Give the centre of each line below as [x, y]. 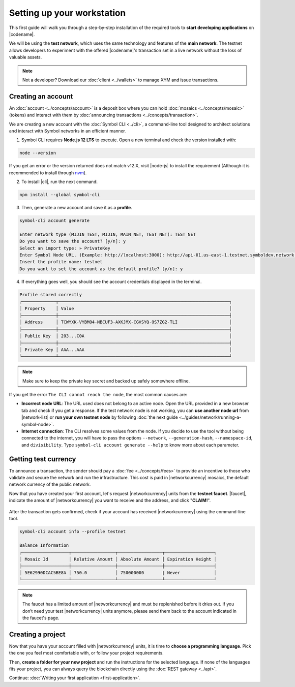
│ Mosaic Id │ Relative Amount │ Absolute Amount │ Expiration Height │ [118, 559]
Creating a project [37, 634]
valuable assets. [25, 57]
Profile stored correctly [51, 295]
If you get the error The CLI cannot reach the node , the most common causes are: [98, 395]
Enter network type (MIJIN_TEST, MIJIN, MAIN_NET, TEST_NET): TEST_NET [108, 234]
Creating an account [41, 96]
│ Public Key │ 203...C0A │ [126, 336]
